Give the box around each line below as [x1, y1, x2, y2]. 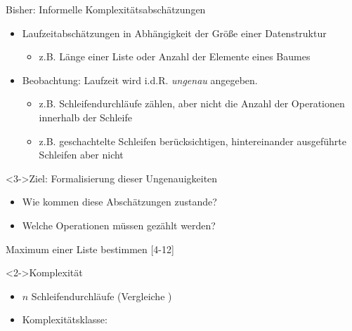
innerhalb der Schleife [39, 109, 132, 124]
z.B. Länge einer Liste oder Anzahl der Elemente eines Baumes [39, 49, 311, 64]
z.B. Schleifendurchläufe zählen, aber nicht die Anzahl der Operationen [39, 96, 345, 111]
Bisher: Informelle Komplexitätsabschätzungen [6, 2, 206, 16]
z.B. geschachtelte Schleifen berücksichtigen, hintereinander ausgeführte [39, 133, 346, 148]
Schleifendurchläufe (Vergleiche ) [31, 288, 172, 303]
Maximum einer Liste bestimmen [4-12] [6, 241, 174, 256]
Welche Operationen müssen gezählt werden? [22, 217, 216, 232]
